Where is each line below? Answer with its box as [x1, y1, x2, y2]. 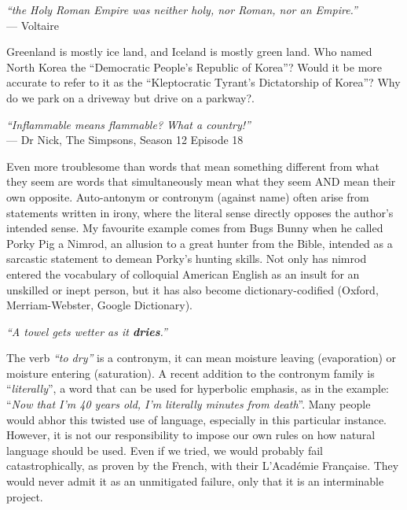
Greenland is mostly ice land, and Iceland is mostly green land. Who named [6, 43, 372, 60]
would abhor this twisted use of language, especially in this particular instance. [6, 411, 387, 427]
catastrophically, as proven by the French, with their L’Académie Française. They [6, 457, 399, 474]
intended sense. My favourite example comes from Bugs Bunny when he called [6, 220, 383, 236]
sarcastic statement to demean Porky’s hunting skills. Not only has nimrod [6, 250, 367, 267]
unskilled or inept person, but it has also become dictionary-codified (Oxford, [6, 281, 379, 297]
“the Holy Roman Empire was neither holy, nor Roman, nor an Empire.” [6, 2, 357, 17]
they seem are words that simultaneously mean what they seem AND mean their [6, 173, 396, 190]
